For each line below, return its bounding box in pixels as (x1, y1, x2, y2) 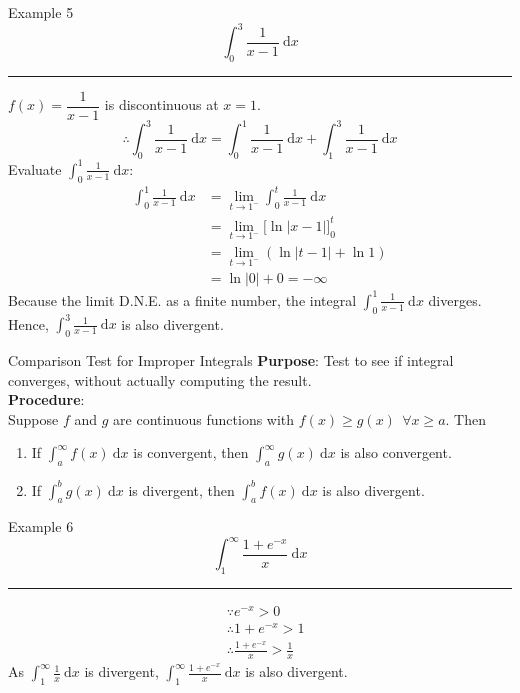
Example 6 (8, 516, 74, 537)
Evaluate (8, 158, 62, 179)
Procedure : (8, 389, 85, 410)
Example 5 (8, 2, 74, 22)
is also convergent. (340, 442, 452, 463)
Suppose (8, 408, 59, 429)
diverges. (428, 289, 482, 310)
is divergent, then (128, 479, 235, 500)
